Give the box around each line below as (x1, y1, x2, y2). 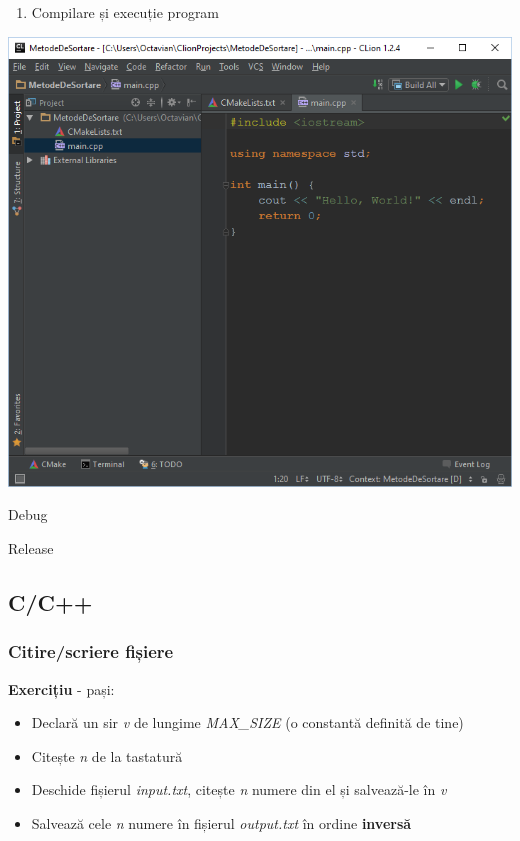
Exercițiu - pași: (8, 678, 115, 699)
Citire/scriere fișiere (8, 639, 174, 664)
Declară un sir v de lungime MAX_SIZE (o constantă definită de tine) (31, 712, 464, 733)
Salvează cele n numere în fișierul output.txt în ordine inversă (31, 812, 412, 833)
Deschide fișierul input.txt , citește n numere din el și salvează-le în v (31, 779, 447, 800)
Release (8, 537, 54, 558)
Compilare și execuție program (31, 2, 220, 22)
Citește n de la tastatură (31, 745, 183, 766)
